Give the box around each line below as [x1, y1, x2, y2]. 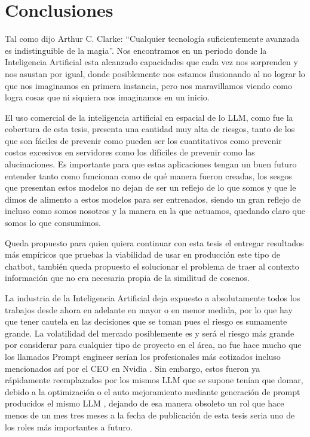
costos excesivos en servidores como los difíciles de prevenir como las [5, 146, 255, 158]
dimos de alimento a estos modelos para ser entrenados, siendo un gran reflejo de [5, 192, 301, 205]
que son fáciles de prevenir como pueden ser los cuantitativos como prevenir [5, 134, 282, 146]
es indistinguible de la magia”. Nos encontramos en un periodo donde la [5, 44, 267, 56]
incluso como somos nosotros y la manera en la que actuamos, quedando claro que [5, 204, 305, 217]
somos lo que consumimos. [5, 216, 101, 229]
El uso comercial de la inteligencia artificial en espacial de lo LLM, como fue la [5, 111, 293, 123]
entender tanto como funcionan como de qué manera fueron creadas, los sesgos [5, 169, 292, 182]
